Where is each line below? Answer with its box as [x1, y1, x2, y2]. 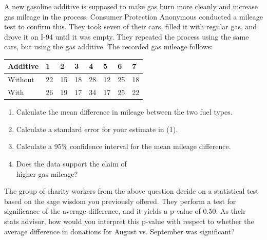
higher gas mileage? [16, 168, 78, 179]
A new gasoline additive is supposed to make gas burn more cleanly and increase [4, 1, 258, 11]
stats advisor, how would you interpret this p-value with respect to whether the [4, 216, 254, 226]
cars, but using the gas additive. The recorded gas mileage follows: [4, 41, 213, 52]
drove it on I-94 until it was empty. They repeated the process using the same [4, 31, 249, 42]
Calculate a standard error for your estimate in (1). [16, 123, 178, 134]
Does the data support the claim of [16, 158, 127, 169]
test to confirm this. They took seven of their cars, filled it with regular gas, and [4, 21, 257, 32]
